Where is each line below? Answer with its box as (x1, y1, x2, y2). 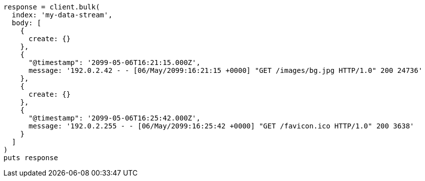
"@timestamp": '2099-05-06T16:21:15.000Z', (28, 59, 201, 66)
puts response (3, 154, 58, 162)
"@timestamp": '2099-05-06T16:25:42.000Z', (28, 114, 201, 122)
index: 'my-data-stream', (11, 11, 113, 19)
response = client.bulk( (3, 3, 100, 11)
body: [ (11, 19, 41, 27)
